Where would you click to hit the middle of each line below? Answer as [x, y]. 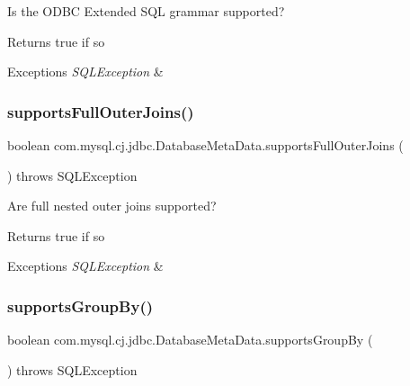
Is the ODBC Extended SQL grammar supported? [146, 11]
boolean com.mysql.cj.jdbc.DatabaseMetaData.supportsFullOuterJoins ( [205, 145]
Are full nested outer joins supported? [112, 206]
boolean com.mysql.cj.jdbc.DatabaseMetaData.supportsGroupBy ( [190, 340]
